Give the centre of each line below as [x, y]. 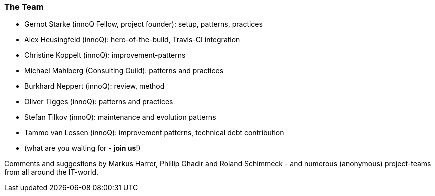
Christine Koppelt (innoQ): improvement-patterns [105, 55]
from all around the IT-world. [51, 172]
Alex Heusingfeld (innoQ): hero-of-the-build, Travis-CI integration [132, 40]
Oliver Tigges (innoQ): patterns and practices [99, 102]
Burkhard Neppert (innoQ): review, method [94, 86]
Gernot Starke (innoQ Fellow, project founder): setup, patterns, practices [143, 24]
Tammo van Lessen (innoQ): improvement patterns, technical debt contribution [154, 133]
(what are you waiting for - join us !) [82, 148]
